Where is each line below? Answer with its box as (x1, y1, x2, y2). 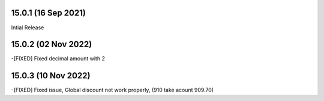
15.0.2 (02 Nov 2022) (11, 39, 92, 50)
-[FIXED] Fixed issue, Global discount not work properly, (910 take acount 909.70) (11, 87, 214, 94)
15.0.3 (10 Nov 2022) (11, 71, 91, 81)
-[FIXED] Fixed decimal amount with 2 (11, 55, 105, 62)
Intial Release (11, 24, 44, 31)
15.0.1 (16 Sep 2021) (11, 8, 86, 18)
